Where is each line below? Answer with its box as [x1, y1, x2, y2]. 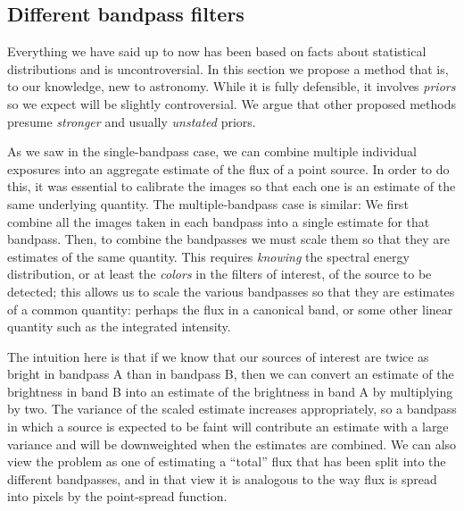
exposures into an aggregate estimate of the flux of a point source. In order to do [7, 159, 450, 178]
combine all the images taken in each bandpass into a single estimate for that [7, 212, 430, 230]
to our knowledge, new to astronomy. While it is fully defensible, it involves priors [7, 77, 456, 96]
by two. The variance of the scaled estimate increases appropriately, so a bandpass [7, 399, 457, 418]
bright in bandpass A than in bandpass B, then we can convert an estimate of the [7, 364, 454, 383]
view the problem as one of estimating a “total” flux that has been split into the [7, 452, 446, 471]
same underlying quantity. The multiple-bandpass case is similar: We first [7, 194, 409, 213]
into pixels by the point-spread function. [7, 487, 228, 506]
